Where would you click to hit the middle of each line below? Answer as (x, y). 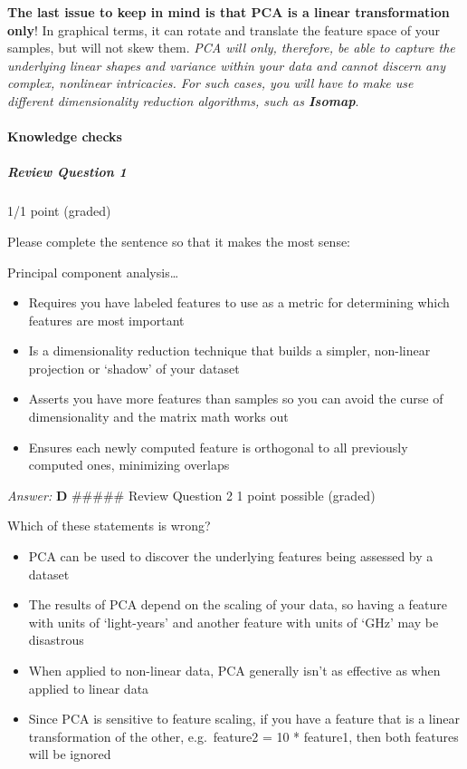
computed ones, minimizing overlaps (129, 465)
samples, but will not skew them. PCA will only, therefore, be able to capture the (231, 48)
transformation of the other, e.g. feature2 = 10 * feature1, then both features (243, 736)
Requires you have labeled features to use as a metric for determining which (239, 302)
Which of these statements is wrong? (109, 526)
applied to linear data (89, 688)
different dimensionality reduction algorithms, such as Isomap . (183, 100)
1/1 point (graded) (59, 211)
